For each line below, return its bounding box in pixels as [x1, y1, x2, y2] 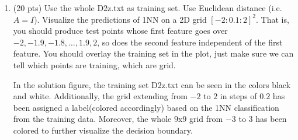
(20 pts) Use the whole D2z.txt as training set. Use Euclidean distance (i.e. [13, 2, 282, 13]
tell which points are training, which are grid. [13, 58, 176, 71]
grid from [189, 113, 223, 125]
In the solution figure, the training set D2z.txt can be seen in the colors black [13, 78, 291, 90]
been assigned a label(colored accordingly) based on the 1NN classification [13, 101, 279, 113]
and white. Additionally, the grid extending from [13, 90, 188, 102]
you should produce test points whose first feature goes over [13, 24, 228, 37]
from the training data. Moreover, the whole [13, 113, 172, 125]
